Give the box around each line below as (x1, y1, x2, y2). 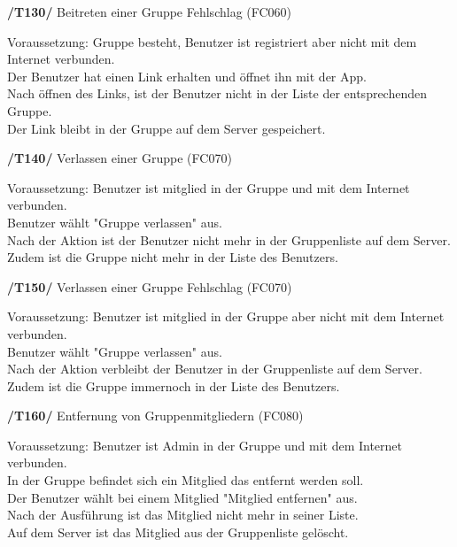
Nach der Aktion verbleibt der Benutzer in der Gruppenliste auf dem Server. (7, 359, 422, 378)
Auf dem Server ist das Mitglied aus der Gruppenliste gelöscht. (7, 522, 349, 541)
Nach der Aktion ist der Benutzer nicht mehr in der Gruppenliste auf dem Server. (7, 230, 451, 249)
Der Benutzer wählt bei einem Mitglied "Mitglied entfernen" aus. (7, 488, 358, 506)
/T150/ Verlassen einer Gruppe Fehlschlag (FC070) (7, 277, 292, 296)
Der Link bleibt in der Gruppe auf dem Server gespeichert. (7, 119, 326, 137)
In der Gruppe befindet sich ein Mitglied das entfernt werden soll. (7, 471, 364, 489)
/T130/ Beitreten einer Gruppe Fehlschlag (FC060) (7, 3, 292, 20)
